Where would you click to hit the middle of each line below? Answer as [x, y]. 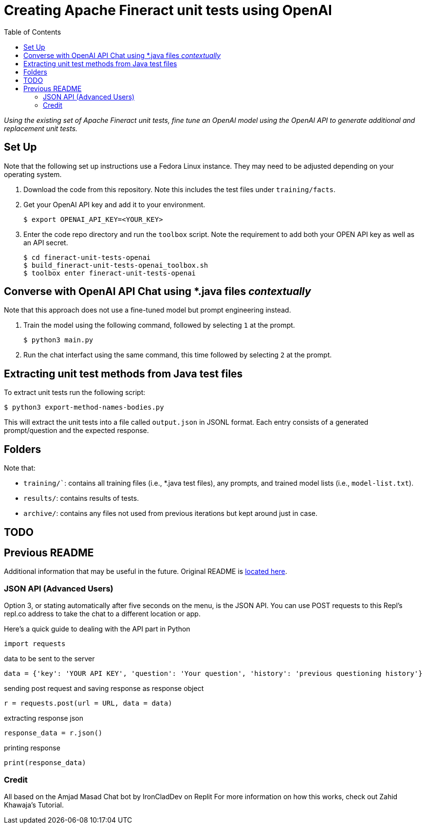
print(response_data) [45, 763]
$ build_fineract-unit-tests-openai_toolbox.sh [116, 265]
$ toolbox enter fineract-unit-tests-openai [110, 273]
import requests [35, 644]
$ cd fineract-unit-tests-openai [87, 257]
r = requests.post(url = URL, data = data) [88, 703]
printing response [32, 748]
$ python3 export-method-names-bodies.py [84, 407]
